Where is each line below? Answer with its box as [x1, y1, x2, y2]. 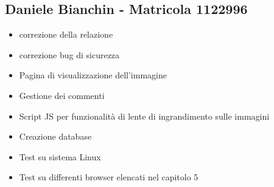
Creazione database [19, 130, 92, 143]
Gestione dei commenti [19, 89, 105, 101]
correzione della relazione [19, 28, 113, 41]
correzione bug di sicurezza [19, 48, 120, 61]
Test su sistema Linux [19, 150, 101, 163]
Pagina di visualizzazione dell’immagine [19, 69, 167, 81]
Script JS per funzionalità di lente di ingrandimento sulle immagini [19, 109, 270, 122]
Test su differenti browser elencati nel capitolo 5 [19, 171, 198, 183]
